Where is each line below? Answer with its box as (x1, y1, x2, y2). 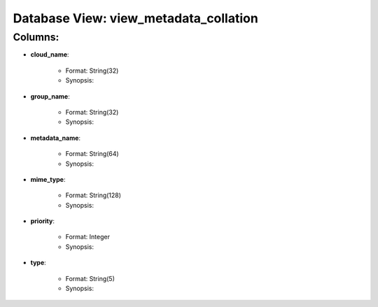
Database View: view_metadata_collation (13, 10, 258, 26)
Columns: (13, 31, 59, 43)
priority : (30, 217, 55, 225)
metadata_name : (30, 134, 80, 142)
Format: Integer (65, 233, 110, 241)
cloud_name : (30, 50, 69, 59)
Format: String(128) (65, 191, 122, 199)
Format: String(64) (65, 150, 119, 158)
